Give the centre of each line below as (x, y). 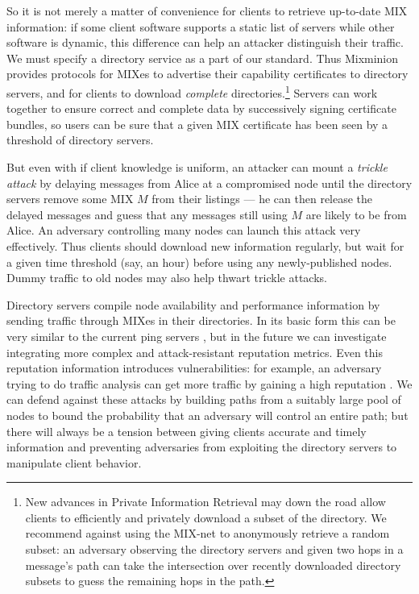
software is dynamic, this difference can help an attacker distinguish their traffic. (205, 42)
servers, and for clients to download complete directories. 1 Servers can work (192, 91)
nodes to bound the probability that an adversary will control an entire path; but (207, 415)
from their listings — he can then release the (262, 199)
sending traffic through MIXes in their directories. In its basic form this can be (201, 320)
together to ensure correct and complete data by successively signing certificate (201, 108)
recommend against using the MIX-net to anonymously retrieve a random (207, 533)
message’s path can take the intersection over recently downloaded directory (213, 565)
